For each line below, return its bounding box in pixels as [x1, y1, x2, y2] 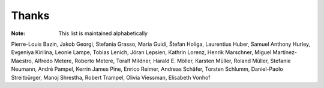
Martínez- [272, 49, 297, 56]
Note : [11, 30, 26, 37]
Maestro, [11, 57, 34, 64]
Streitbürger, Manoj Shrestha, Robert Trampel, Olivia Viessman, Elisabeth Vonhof [11, 74, 211, 81]
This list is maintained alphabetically [58, 30, 148, 37]
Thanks [11, 9, 50, 22]
